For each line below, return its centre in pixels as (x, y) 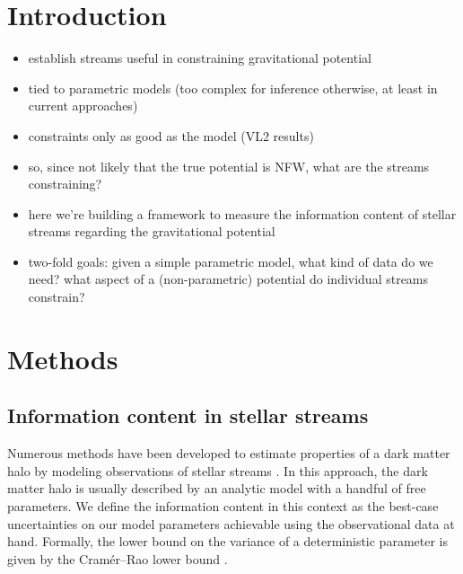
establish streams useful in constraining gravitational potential (200, 58)
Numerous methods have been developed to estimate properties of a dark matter (229, 453)
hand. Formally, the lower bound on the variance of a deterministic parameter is (227, 541)
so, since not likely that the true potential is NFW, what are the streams (229, 166)
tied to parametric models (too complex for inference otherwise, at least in (233, 88)
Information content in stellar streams (188, 415)
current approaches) (83, 106)
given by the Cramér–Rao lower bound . (118, 558)
